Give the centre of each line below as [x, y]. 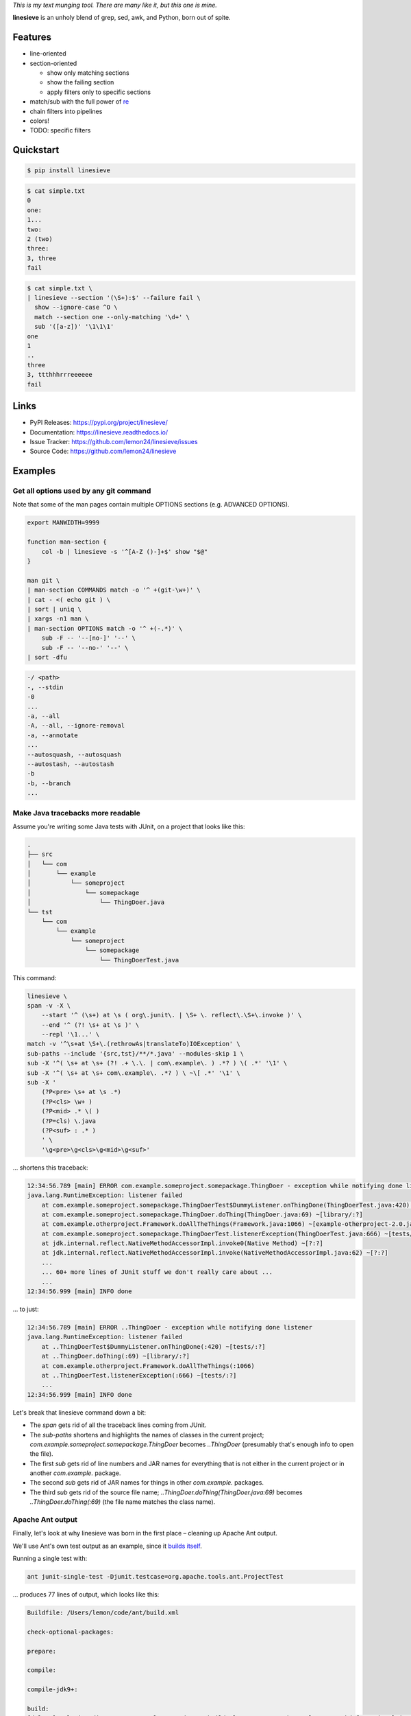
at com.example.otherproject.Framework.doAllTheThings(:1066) [148, 1366]
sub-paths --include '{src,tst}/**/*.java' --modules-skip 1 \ [136, 1053]
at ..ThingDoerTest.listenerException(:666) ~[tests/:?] [139, 1375]
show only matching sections [88, 73]
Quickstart [36, 150]
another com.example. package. [75, 1473]
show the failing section [80, 82]
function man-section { [67, 542]
